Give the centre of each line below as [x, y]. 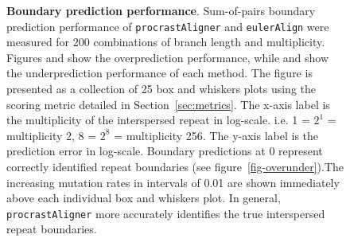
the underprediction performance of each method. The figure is [159, 73]
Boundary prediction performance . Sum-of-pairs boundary [161, 10]
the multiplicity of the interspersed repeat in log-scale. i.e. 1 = [158, 120]
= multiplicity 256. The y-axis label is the [216, 135]
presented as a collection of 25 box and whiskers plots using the [161, 89]
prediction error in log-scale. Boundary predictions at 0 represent [165, 151]
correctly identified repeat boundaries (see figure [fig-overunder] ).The [175, 166]
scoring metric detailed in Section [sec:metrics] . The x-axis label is [168, 104]
